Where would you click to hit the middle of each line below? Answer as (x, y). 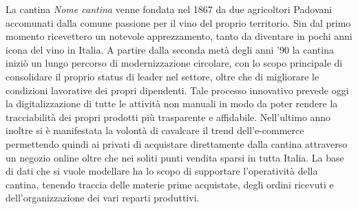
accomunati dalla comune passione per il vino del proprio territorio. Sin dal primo (178, 22)
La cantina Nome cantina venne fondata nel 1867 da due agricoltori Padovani (169, 9)
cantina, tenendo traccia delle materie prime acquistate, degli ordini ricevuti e (170, 184)
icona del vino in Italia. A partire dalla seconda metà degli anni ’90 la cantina (170, 49)
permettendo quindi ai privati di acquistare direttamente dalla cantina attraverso (177, 143)
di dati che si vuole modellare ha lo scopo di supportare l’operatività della (162, 171)
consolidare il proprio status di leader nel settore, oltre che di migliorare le (162, 76)
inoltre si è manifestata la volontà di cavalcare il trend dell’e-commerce (155, 130)
